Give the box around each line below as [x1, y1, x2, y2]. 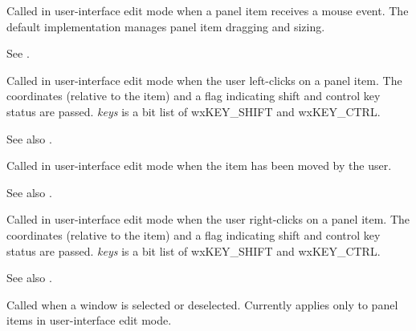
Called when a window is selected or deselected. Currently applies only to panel [6, 296, 398, 313]
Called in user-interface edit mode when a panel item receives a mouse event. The [6, 2, 409, 18]
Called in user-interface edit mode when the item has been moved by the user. [6, 157, 392, 174]
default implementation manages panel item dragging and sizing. [6, 18, 325, 34]
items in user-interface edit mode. [6, 312, 172, 329]
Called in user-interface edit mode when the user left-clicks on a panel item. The [6, 71, 402, 88]
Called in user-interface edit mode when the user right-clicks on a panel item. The [6, 211, 410, 228]
